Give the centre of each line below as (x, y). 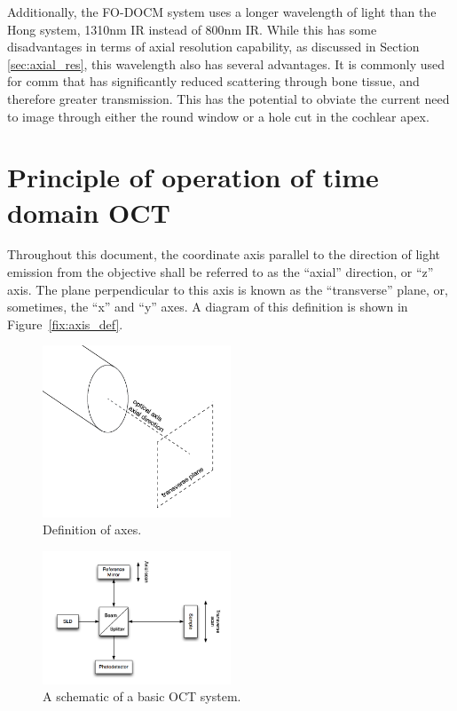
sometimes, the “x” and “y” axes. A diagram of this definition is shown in (208, 307)
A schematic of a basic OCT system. (142, 696)
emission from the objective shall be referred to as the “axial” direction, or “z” (221, 272)
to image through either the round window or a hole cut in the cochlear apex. (218, 116)
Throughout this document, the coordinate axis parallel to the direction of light (224, 254)
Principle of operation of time (193, 177)
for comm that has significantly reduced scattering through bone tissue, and (213, 81)
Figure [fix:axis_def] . (65, 324)
